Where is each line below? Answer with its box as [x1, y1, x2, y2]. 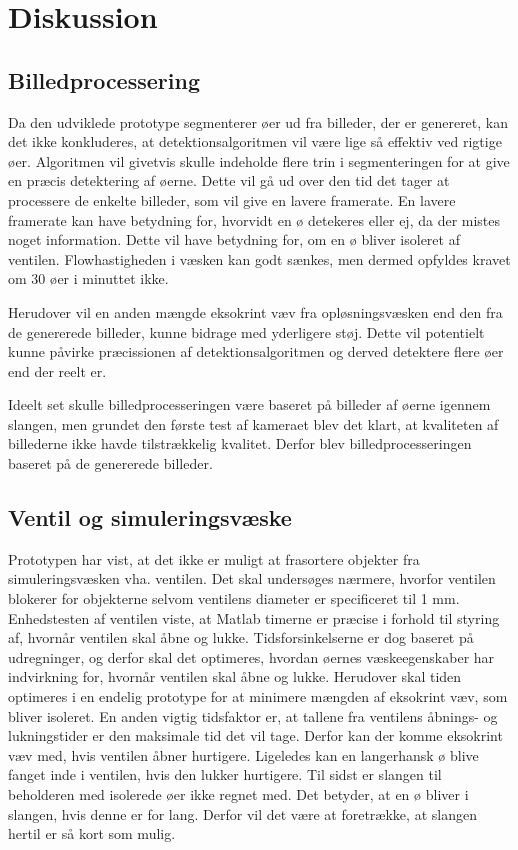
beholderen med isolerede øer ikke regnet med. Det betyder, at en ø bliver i [8, 784, 469, 804]
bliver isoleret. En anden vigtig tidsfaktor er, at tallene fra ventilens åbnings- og [8, 705, 498, 726]
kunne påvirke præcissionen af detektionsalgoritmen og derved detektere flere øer [8, 341, 504, 362]
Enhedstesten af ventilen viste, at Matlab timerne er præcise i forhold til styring [8, 607, 500, 628]
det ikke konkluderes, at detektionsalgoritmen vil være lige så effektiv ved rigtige [8, 131, 502, 152]
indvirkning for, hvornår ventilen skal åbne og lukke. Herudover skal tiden [8, 666, 462, 687]
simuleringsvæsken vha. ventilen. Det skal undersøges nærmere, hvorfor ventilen [8, 568, 496, 589]
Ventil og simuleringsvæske [8, 502, 292, 533]
